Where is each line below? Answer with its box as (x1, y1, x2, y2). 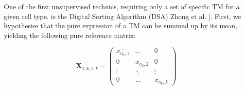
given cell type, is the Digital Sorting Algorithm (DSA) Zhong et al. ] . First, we (4, 11, 241, 21)
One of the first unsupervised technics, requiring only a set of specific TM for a (4, 1, 240, 11)
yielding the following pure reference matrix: (4, 30, 136, 40)
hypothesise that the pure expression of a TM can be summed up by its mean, (4, 20, 238, 31)
